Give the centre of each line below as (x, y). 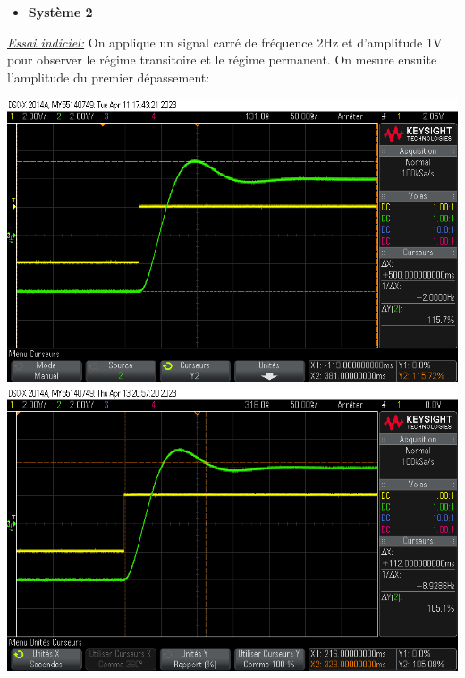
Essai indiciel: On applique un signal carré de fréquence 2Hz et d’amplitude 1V (225, 42)
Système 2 (60, 12)
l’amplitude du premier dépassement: (109, 77)
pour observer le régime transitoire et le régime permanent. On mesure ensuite (222, 60)
